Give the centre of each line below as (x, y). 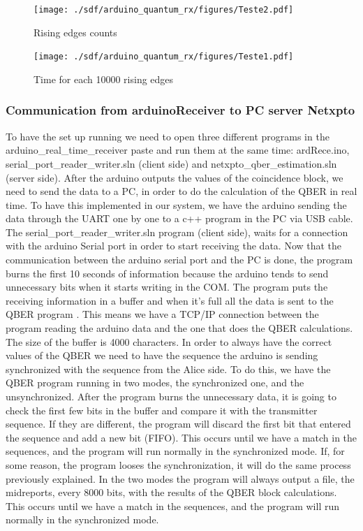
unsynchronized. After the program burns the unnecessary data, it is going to (171, 396)
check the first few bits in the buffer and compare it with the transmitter (162, 410)
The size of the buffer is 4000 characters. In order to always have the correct (169, 341)
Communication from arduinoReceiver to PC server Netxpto (180, 110)
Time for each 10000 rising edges (104, 79)
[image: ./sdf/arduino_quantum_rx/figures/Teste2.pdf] (164, 10)
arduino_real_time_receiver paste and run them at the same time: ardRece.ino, (178, 150)
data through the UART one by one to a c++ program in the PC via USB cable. (179, 218)
